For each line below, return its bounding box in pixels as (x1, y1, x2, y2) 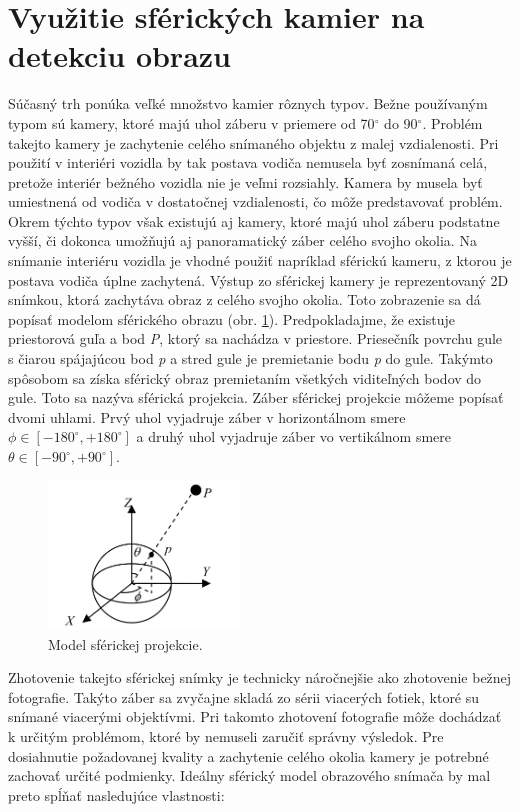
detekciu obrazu (8, 35, 231, 76)
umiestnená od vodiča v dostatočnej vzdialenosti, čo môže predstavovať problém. (8, 191, 503, 212)
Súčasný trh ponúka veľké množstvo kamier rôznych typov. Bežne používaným (8, 93, 488, 114)
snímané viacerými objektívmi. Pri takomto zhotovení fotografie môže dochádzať (8, 706, 502, 727)
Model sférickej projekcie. (48, 633, 203, 654)
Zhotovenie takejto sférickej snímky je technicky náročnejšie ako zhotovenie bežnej (8, 667, 512, 688)
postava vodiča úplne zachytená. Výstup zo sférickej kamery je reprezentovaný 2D (8, 269, 509, 290)
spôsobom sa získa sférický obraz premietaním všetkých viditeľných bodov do (8, 367, 482, 388)
